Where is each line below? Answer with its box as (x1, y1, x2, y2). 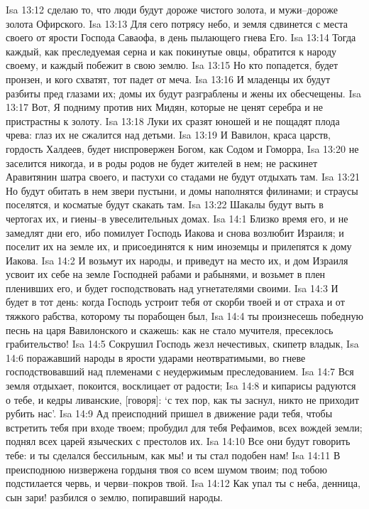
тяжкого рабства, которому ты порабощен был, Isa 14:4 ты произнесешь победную (6, 309, 363, 323)
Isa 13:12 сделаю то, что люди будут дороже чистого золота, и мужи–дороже (6, 2, 338, 16)
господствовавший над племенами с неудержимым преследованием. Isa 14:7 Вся (6, 364, 354, 379)
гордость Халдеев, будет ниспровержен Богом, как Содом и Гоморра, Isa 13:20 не (6, 141, 359, 156)
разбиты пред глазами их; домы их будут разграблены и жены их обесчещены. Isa (6, 85, 361, 100)
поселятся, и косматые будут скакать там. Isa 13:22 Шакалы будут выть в (6, 197, 324, 212)
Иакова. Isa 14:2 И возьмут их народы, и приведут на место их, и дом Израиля (6, 252, 348, 267)
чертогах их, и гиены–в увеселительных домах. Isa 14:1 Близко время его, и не (6, 210, 348, 225)
